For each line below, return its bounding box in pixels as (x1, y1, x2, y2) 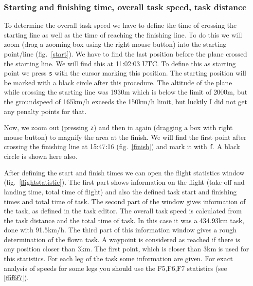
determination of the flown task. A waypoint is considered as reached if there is (4, 234, 240, 244)
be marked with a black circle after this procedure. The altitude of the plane (4, 77, 232, 87)
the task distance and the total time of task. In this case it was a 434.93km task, (4, 215, 244, 225)
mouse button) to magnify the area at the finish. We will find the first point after (4, 132, 247, 142)
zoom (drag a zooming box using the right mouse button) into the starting (4, 39, 227, 49)
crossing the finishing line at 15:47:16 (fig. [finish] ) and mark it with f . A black (4, 141, 240, 152)
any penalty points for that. (4, 106, 87, 116)
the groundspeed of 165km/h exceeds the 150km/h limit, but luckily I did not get (4, 96, 247, 107)
